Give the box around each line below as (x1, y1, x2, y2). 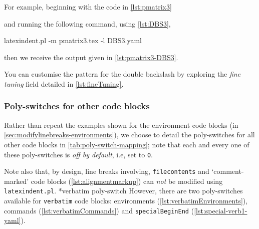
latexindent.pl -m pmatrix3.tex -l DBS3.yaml (4, 35, 142, 46)
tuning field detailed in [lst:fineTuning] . (4, 78, 124, 89)
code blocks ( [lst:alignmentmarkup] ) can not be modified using (31, 175, 223, 186)
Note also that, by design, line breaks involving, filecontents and (4, 166, 209, 176)
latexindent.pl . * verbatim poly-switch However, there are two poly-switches (4, 185, 243, 196)
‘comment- (211, 166, 244, 176)
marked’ (4, 175, 29, 186)
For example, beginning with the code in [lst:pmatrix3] (4, 2, 172, 12)
